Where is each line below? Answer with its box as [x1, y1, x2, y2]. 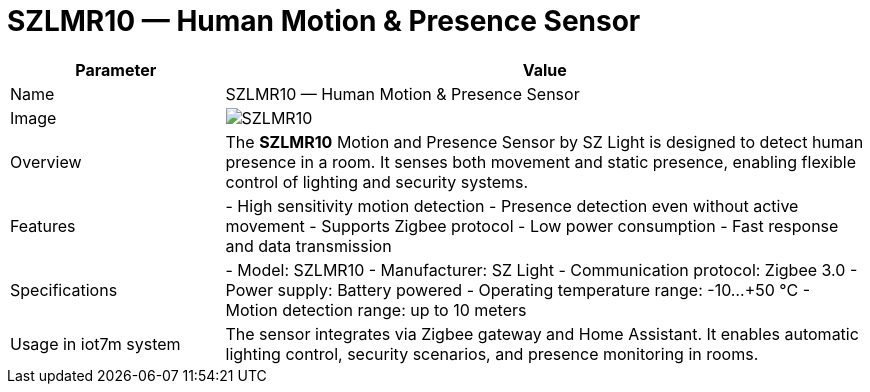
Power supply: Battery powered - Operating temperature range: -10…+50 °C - [225, 279, 810, 300]
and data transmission [225, 235, 392, 256]
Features [10, 215, 76, 236]
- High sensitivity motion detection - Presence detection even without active [225, 195, 799, 216]
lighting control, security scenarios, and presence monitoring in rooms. [225, 343, 759, 364]
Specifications [10, 279, 118, 300]
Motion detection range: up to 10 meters [225, 299, 527, 320]
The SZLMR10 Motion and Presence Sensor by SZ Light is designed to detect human [225, 131, 864, 152]
